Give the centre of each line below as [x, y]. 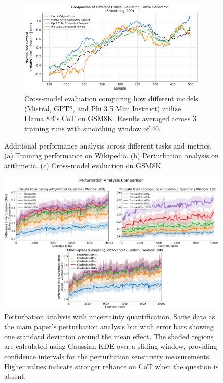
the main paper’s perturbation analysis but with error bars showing [109, 326]
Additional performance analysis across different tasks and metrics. [108, 145]
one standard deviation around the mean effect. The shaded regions [109, 336]
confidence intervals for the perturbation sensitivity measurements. [108, 356]
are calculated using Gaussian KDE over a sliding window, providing [111, 346]
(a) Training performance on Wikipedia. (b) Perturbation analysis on [111, 155]
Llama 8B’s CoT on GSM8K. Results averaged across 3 [110, 118]
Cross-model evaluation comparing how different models [111, 98]
